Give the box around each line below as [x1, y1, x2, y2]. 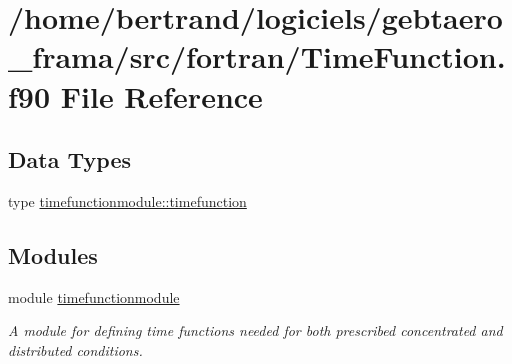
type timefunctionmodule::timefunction [8, 190, 247, 211]
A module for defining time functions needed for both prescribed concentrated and [8, 320, 503, 341]
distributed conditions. [8, 339, 143, 360]
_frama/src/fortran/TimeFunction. [8, 36, 506, 77]
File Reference [60, 75, 263, 116]
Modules [8, 239, 98, 270]
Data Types [8, 144, 131, 175]
